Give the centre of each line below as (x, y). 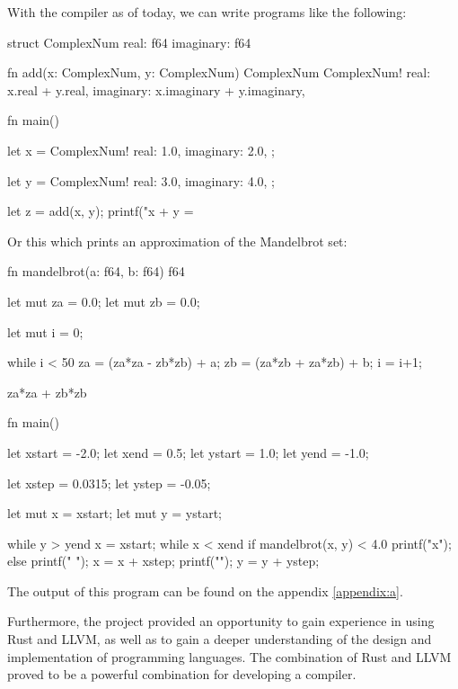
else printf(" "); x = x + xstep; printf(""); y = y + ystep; (163, 561)
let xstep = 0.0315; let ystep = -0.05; (109, 483)
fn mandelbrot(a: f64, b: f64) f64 (96, 271)
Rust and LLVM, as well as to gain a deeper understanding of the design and (220, 639)
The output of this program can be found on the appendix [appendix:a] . (205, 591)
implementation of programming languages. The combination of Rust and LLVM (229, 656)
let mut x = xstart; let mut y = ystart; (114, 513)
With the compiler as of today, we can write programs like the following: (207, 12)
